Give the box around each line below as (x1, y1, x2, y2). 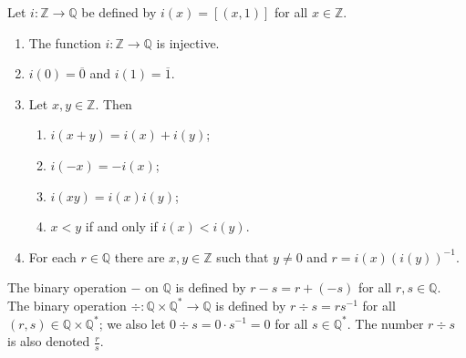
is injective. (156, 33, 220, 52)
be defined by (81, 3, 157, 21)
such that (216, 247, 269, 266)
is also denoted (7, 332, 90, 351)
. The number (347, 313, 424, 332)
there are (114, 247, 165, 266)
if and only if (85, 217, 158, 236)
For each (28, 247, 77, 266)
